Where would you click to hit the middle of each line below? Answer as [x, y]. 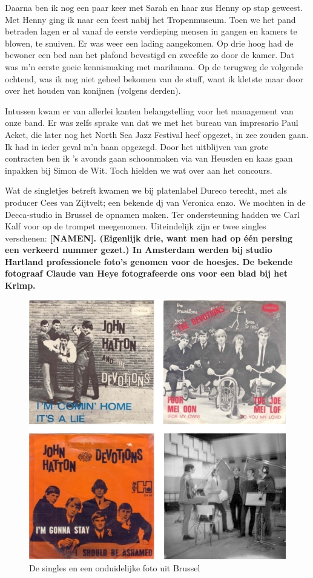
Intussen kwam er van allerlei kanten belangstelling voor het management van [149, 110]
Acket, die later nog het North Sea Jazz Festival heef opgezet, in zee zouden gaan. [157, 134]
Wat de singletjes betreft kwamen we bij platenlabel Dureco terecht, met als [146, 190]
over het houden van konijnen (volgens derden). [93, 90]
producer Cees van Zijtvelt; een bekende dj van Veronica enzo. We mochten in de [155, 202]
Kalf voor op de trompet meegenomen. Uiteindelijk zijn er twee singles [136, 226]
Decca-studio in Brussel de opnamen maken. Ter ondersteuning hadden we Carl [152, 214]
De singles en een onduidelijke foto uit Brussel [115, 568]
